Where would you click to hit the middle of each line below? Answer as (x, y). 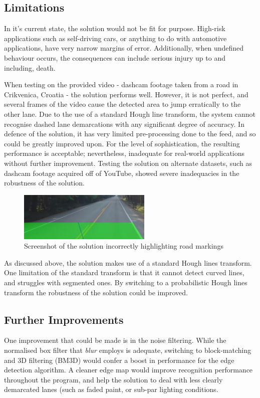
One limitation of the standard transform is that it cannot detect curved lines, (124, 272)
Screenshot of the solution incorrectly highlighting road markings (124, 246)
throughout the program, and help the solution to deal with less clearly (113, 379)
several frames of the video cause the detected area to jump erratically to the (122, 104)
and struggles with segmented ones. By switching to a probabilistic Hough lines (126, 282)
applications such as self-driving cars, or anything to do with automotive (115, 38)
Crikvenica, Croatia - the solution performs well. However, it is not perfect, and (126, 94)
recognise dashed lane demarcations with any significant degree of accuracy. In (124, 124)
